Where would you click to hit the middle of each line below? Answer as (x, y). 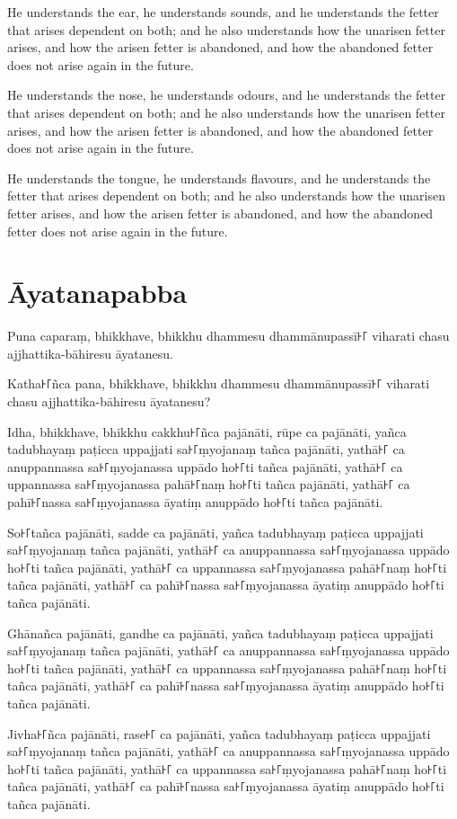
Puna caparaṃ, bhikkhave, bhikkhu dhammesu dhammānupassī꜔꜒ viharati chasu (228, 336)
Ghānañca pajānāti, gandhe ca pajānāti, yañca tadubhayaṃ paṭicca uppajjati (220, 632)
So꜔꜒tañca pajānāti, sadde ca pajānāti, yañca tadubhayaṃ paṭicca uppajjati (215, 532)
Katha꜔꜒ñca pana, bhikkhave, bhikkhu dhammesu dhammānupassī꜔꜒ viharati (219, 383)
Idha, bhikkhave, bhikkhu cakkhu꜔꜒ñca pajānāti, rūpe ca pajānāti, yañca (207, 431)
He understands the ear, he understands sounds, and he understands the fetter (223, 12)
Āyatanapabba (97, 293)
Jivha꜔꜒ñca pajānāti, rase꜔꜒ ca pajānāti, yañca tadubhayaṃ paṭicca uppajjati (219, 733)
